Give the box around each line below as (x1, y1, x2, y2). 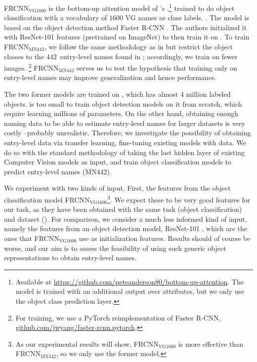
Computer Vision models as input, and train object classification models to (4, 157, 231, 167)
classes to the (4, 51, 44, 61)
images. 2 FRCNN (4, 61, 59, 73)
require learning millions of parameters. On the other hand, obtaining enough (4, 108, 239, 119)
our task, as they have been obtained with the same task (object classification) (4, 204, 242, 214)
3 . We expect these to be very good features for (107, 193, 251, 204)
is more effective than (178, 338, 243, 349)
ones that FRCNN (4, 233, 59, 243)
